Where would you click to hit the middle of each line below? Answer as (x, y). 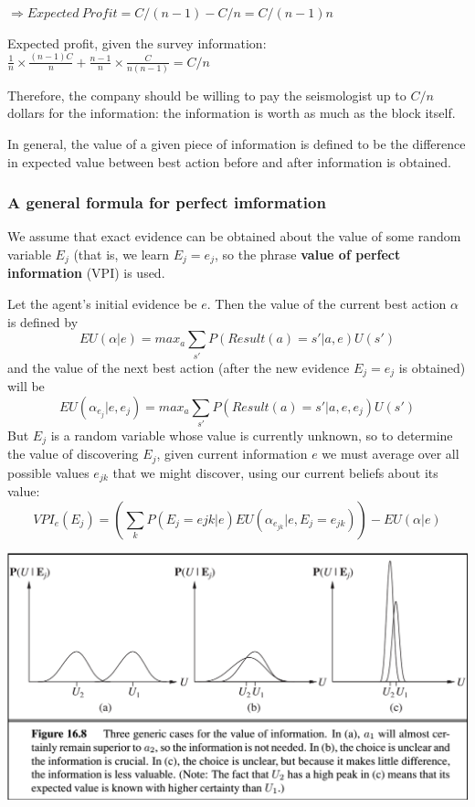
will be (26, 386)
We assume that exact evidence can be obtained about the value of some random (234, 236)
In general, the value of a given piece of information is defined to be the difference (237, 143)
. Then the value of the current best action (327, 304)
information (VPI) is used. (86, 273)
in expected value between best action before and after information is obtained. (230, 161)
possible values (48, 472)
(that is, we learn (121, 254)
